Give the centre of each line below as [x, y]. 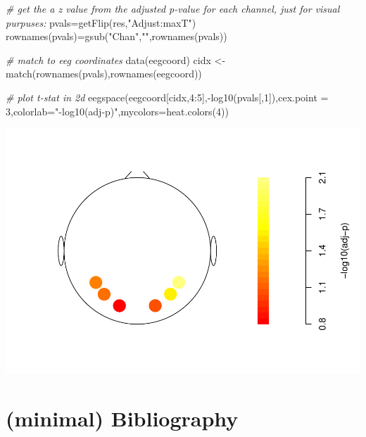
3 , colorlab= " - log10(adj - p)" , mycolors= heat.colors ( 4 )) [117, 111]
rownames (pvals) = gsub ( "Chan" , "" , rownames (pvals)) [116, 36]
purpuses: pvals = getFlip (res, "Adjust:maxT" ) [101, 22]
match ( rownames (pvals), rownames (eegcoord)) [104, 74]
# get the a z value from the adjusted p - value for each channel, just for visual [173, 8]
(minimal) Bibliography [122, 418]
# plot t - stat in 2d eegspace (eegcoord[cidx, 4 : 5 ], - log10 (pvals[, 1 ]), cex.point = [167, 97]
